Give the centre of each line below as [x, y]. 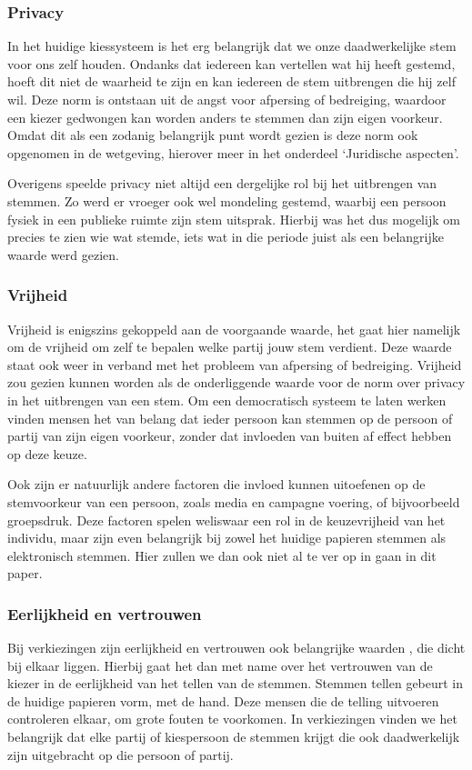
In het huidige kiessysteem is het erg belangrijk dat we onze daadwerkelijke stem [232, 46]
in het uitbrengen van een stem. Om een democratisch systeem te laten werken [227, 400]
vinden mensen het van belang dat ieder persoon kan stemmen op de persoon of [230, 418]
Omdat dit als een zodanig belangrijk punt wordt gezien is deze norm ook [213, 135]
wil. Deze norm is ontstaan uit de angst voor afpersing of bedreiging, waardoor [227, 99]
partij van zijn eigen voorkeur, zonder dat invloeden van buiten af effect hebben [230, 436]
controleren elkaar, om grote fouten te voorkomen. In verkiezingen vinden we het [232, 719]
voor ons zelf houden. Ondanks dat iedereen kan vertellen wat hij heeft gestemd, [231, 63]
